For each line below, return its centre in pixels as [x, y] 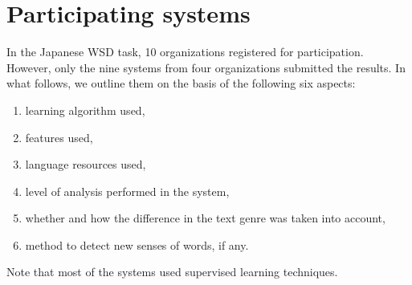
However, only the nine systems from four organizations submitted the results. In [206, 67]
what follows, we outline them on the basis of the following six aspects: [181, 83]
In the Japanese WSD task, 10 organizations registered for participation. [185, 52]
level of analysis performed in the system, [127, 191]
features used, [59, 137]
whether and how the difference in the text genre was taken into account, [205, 218]
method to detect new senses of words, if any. [137, 244]
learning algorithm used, [85, 110]
